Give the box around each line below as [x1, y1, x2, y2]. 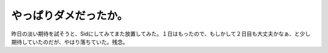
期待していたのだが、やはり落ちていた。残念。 [11, 38, 129, 45]
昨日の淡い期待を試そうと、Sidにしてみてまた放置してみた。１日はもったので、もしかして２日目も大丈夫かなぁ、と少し [11, 30, 311, 37]
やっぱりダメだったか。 [11, 9, 128, 22]
